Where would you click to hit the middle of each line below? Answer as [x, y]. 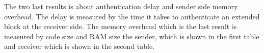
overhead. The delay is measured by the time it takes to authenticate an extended [132, 16]
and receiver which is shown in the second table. [80, 46]
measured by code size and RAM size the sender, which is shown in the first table [132, 36]
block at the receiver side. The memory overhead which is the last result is [121, 26]
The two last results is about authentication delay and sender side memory [121, 6]
